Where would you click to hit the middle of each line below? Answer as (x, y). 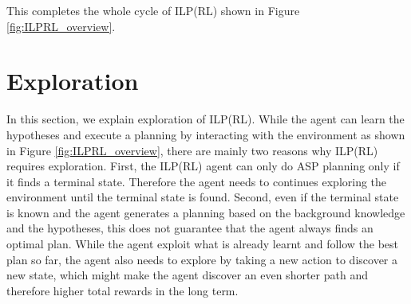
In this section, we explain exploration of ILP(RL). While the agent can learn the (205, 119)
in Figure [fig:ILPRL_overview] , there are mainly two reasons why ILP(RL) (192, 150)
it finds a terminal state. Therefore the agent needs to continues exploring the (197, 181)
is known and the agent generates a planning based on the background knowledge (206, 212)
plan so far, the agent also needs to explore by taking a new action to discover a (202, 259)
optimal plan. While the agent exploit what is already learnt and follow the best (203, 244)
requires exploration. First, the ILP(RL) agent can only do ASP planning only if (203, 166)
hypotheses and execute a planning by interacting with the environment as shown (206, 134)
